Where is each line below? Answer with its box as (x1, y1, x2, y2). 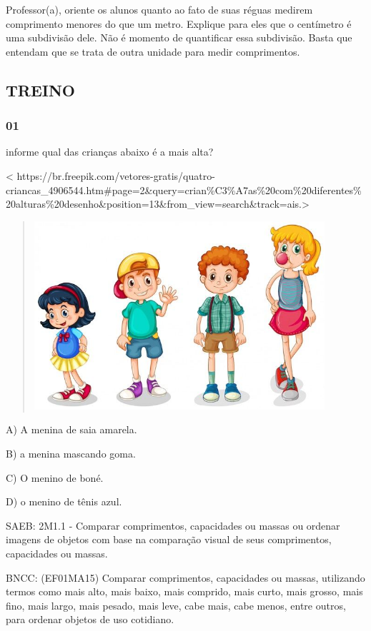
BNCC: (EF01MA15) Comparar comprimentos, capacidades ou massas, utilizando (6, 570, 365, 585)
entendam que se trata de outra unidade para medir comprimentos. (6, 44, 300, 59)
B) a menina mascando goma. (6, 446, 136, 461)
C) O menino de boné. (6, 470, 104, 485)
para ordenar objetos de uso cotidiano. (6, 612, 174, 627)
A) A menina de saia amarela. (6, 422, 137, 437)
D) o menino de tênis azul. (6, 494, 122, 509)
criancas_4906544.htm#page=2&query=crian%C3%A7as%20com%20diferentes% (6, 182, 362, 197)
